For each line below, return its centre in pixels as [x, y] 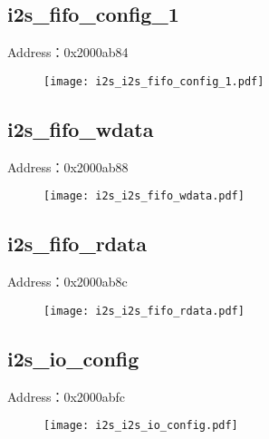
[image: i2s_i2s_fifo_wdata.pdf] [144, 196]
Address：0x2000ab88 [68, 166]
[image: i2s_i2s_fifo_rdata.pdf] [144, 311]
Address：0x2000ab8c [67, 282]
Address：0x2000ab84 [68, 52]
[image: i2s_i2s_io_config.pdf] [141, 426]
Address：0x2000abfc [67, 396]
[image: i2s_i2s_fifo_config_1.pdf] [154, 81]
